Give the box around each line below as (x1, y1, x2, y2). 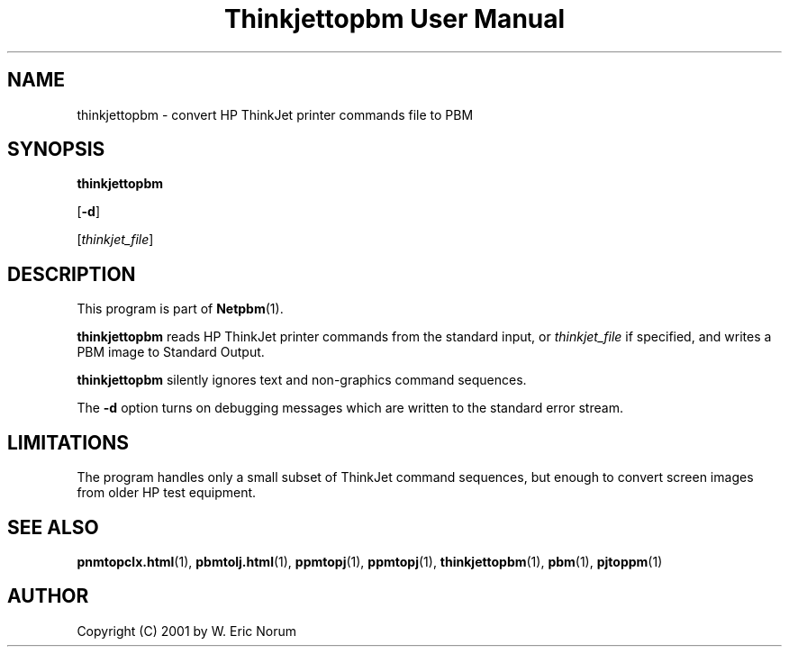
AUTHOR (7, 585, 89, 608)
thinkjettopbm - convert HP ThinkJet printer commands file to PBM (77, 106, 474, 123)
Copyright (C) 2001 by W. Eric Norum (77, 622, 296, 639)
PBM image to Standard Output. (77, 344, 265, 360)
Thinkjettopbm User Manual (223, 4, 566, 34)
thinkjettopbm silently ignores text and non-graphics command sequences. (77, 372, 527, 388)
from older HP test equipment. (77, 485, 257, 501)
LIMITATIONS (7, 431, 130, 454)
